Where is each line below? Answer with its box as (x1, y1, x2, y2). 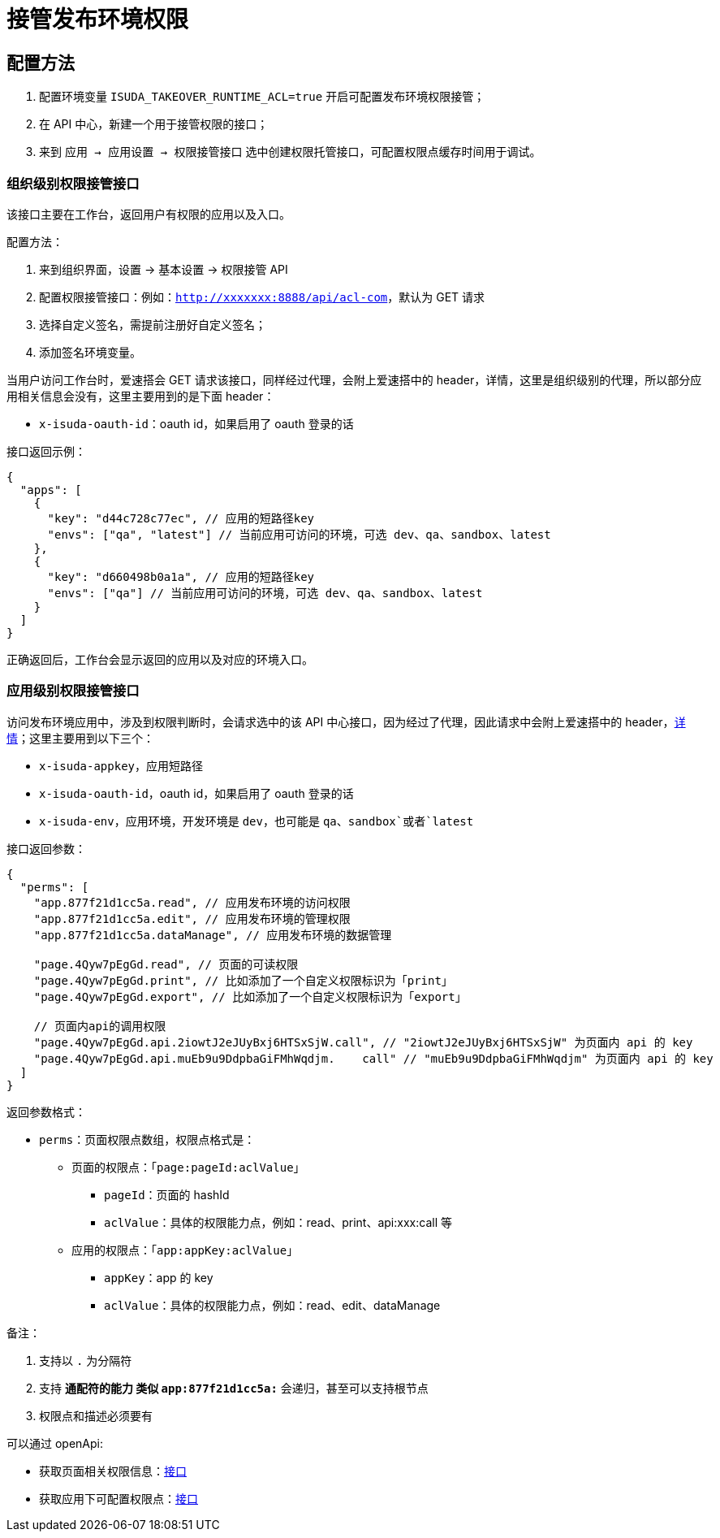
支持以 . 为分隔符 (39, 1353, 132, 1367)
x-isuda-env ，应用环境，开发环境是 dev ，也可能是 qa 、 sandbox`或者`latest (39, 813, 474, 828)
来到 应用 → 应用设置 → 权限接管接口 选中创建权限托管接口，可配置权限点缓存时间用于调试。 (39, 145, 541, 159)
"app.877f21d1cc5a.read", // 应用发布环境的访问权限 (33, 895, 351, 909)
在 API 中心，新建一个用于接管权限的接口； (39, 117, 269, 132)
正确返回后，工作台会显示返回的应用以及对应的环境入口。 (6, 652, 313, 666)
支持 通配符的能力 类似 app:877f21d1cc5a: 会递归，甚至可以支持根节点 (39, 1380, 429, 1395)
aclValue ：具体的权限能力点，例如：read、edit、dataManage (104, 1298, 441, 1312)
